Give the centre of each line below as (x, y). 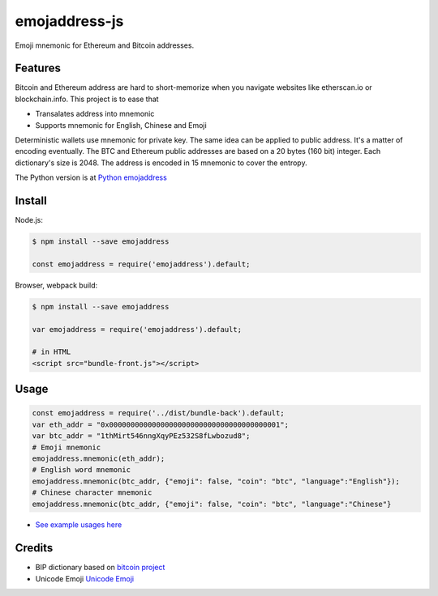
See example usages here (79, 525)
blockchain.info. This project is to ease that (87, 99)
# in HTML (52, 352)
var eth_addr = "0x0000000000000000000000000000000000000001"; (161, 424)
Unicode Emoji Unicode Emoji (84, 578)
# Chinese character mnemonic (92, 493)
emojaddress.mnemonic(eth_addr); (99, 458)
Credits (34, 548)
